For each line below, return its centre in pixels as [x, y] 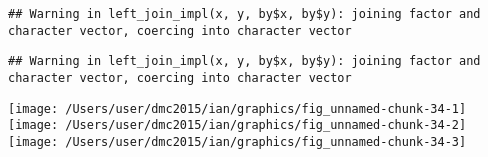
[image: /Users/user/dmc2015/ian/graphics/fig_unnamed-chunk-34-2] [237, 125]
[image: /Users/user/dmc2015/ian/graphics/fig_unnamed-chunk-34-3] [237, 141]
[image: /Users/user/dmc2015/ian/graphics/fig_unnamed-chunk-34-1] [237, 108]
